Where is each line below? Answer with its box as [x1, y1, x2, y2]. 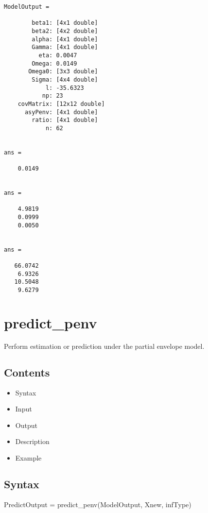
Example [15, 452, 42, 462]
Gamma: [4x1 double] [32, 44, 98, 51]
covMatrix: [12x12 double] [17, 100, 105, 107]
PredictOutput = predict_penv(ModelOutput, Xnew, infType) [4, 499, 191, 509]
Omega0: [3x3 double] [28, 68, 98, 75]
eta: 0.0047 [38, 51, 77, 59]
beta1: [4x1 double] [32, 19, 98, 27]
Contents [4, 364, 50, 379]
